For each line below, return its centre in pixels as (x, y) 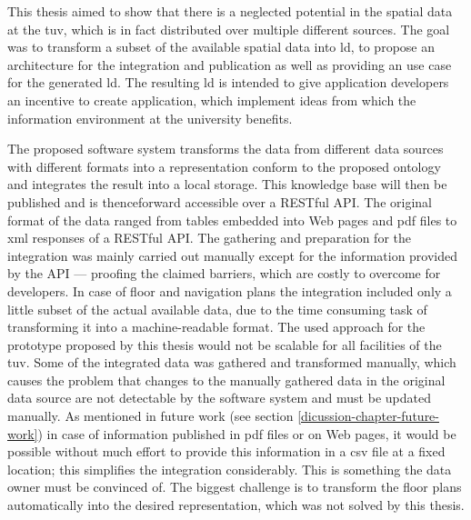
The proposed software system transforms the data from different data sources (225, 149)
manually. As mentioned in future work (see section (150, 416)
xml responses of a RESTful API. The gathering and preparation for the (210, 238)
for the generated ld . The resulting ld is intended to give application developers (228, 82)
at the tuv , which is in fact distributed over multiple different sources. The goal (229, 29)
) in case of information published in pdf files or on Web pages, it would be (247, 433)
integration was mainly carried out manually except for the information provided (233, 255)
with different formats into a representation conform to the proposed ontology (224, 166)
